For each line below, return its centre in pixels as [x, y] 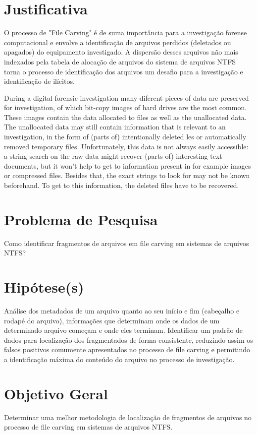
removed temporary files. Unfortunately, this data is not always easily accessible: [126, 146]
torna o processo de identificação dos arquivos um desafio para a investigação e [124, 71]
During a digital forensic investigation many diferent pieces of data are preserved [127, 97]
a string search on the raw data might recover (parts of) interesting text [113, 156]
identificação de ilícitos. [39, 81]
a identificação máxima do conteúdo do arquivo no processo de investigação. [119, 359]
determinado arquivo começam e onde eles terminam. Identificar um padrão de [124, 330]
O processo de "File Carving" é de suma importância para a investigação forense [126, 32]
